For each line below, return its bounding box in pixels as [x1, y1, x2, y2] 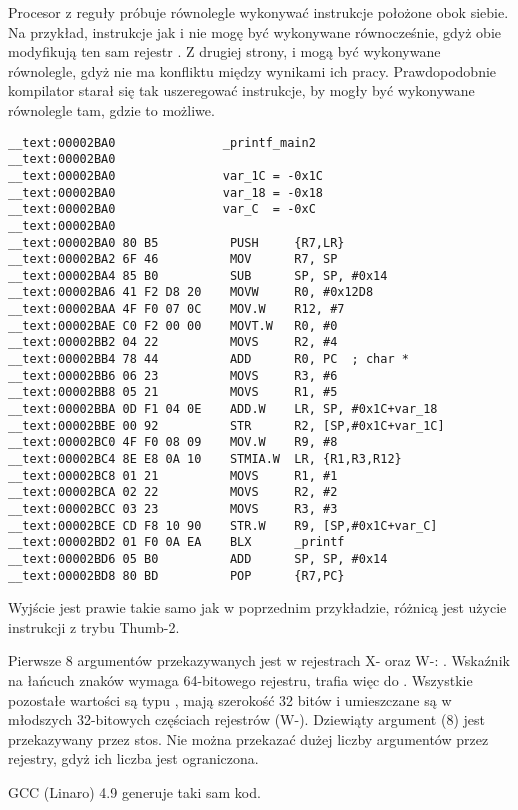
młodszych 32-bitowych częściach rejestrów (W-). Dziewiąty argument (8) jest [8, 709, 485, 730]
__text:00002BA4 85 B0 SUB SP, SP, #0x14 [8, 268, 388, 283]
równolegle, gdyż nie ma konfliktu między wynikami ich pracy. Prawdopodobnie [8, 60, 497, 81]
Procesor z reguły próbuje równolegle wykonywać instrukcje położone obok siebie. [8, 2, 509, 22]
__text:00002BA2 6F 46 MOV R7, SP [8, 252, 338, 267]
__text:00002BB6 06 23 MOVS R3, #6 [8, 368, 338, 383]
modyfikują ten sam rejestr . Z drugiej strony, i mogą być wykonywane [8, 41, 441, 62]
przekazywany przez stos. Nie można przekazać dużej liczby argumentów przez [8, 728, 489, 749]
